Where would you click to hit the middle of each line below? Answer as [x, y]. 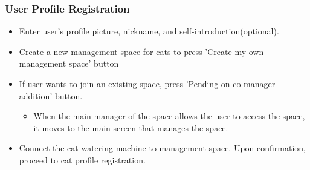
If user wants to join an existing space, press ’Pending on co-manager [147, 83]
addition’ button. [51, 95]
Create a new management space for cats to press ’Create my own [141, 51]
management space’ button [69, 63]
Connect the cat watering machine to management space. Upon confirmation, [162, 148]
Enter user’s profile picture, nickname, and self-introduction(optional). [149, 31]
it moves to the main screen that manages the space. [131, 127]
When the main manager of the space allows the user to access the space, [169, 116]
